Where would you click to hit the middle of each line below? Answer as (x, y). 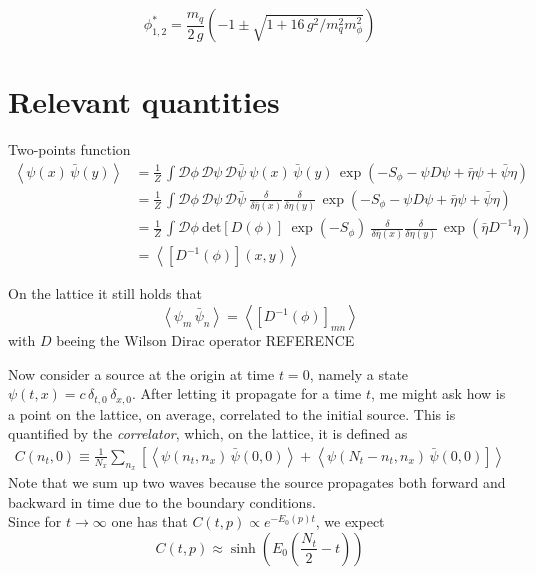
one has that (149, 521)
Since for (35, 521)
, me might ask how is (438, 393)
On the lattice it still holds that (105, 293)
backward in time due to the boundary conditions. (162, 501)
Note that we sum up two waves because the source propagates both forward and (257, 482)
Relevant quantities (144, 101)
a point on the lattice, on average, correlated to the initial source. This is (232, 413)
